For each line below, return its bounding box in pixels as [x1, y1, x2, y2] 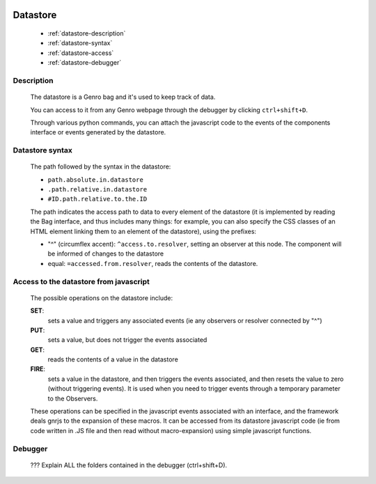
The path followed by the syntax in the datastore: [30, 162, 171, 171]
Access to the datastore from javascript [13, 276, 150, 286]
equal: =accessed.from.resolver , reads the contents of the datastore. [47, 259, 258, 267]
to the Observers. [47, 394, 98, 403]
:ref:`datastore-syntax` [47, 39, 113, 47]
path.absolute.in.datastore [47, 175, 144, 184]
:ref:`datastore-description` [47, 29, 126, 38]
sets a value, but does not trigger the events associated [47, 336, 207, 344]
